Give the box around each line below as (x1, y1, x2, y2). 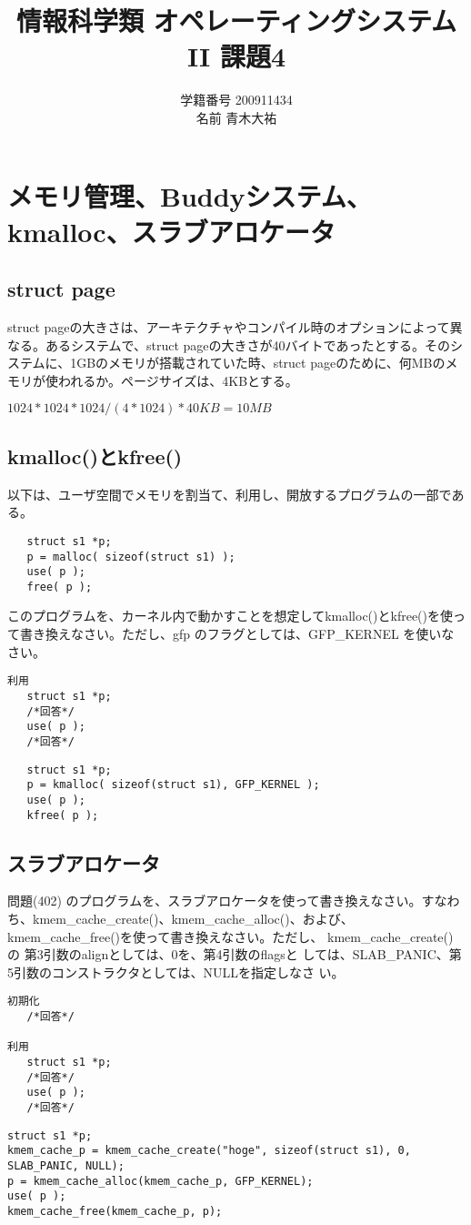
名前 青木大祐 (195, 107, 277, 127)
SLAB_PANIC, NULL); (7, 1159, 125, 1172)
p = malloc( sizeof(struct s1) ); (26, 550, 235, 563)
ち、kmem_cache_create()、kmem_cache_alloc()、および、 (7, 908, 354, 927)
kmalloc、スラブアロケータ (7, 212, 336, 249)
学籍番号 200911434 (180, 90, 293, 109)
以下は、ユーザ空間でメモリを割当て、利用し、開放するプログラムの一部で (7, 484, 452, 503)
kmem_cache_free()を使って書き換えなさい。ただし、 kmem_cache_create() (7, 926, 454, 946)
